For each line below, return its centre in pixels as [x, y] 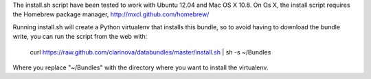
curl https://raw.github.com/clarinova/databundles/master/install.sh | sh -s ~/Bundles [150, 52]
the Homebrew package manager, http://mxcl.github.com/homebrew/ [111, 14]
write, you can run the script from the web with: [80, 37]
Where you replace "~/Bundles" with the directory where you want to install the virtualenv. [140, 67]
